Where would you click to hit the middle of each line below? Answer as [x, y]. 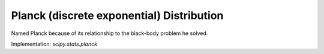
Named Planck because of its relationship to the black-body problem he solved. [109, 33]
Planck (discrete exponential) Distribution [117, 15]
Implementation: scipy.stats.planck [54, 44]
